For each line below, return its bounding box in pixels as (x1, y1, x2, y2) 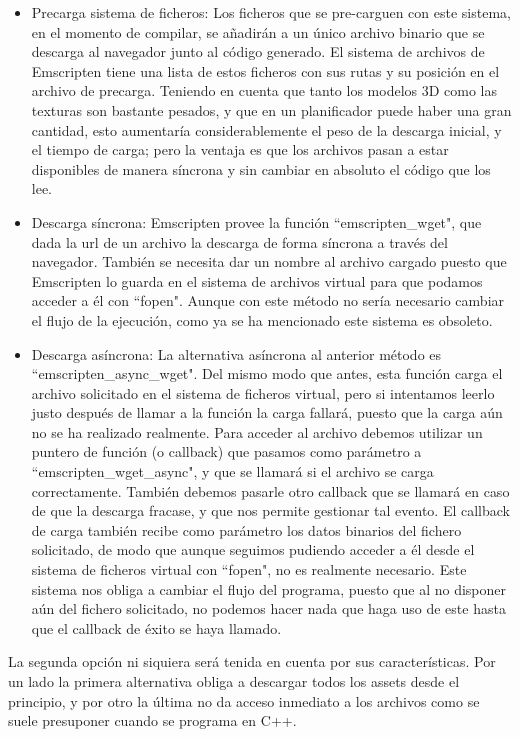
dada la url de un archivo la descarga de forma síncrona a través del (31, 231, 448, 252)
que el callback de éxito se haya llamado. (31, 617, 282, 638)
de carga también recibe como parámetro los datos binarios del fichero (31, 519, 462, 540)
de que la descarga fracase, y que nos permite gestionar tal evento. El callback (31, 500, 510, 521)
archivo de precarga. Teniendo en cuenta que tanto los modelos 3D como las (31, 80, 498, 101)
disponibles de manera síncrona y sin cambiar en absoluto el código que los (31, 158, 491, 179)
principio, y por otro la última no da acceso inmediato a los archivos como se (8, 690, 480, 711)
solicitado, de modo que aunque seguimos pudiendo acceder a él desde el (31, 539, 475, 560)
